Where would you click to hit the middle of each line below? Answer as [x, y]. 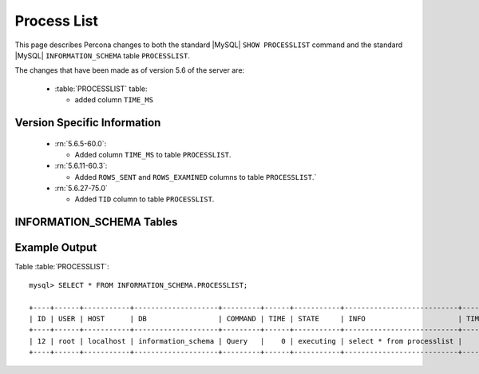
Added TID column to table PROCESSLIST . [144, 199]
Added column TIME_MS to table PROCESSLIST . [153, 154]
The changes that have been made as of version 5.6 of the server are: [130, 70]
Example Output [56, 248]
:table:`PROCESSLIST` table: [101, 89]
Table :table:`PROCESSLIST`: [62, 267]
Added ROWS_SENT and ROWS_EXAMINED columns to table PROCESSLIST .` [196, 177]
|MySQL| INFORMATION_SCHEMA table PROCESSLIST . [103, 55]
